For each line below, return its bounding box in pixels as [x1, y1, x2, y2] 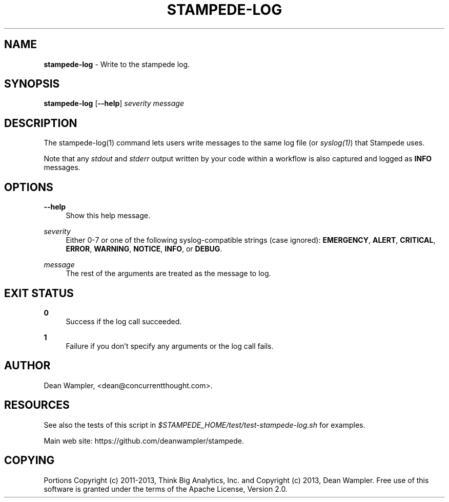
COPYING [4, 454, 55, 467]
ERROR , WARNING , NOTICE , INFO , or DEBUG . [66, 244, 222, 254]
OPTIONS [4, 180, 53, 194]
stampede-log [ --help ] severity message [44, 99, 184, 108]
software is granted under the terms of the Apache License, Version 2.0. [44, 484, 288, 493]
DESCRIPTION [4, 116, 77, 130]
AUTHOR [4, 359, 51, 372]
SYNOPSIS [4, 77, 60, 91]
